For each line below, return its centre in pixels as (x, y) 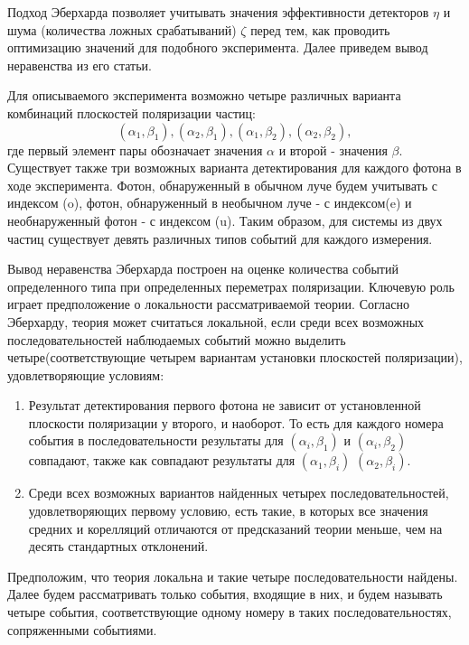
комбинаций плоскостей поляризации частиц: (131, 112)
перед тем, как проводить (320, 29)
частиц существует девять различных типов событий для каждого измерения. (220, 238)
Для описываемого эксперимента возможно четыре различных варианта (204, 95)
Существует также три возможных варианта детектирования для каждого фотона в (234, 168)
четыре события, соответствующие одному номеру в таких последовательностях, (230, 612)
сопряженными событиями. (82, 629)
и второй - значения (333, 150)
